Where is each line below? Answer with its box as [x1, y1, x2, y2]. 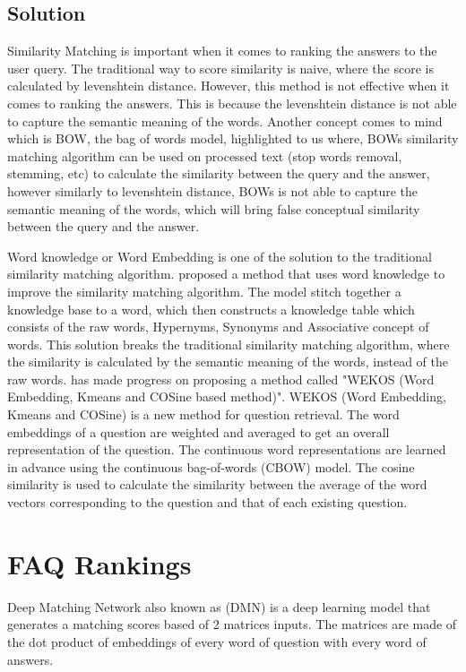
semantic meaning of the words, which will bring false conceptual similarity [7, 199, 420, 218]
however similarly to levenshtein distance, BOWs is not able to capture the [7, 181, 418, 200]
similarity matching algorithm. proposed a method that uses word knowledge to [7, 264, 445, 283]
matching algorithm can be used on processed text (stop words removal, [7, 146, 402, 165]
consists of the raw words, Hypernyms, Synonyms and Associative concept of [7, 317, 429, 336]
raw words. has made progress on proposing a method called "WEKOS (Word [7, 369, 435, 388]
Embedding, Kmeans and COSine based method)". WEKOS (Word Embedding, [7, 387, 446, 406]
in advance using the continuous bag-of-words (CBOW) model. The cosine [7, 457, 415, 476]
